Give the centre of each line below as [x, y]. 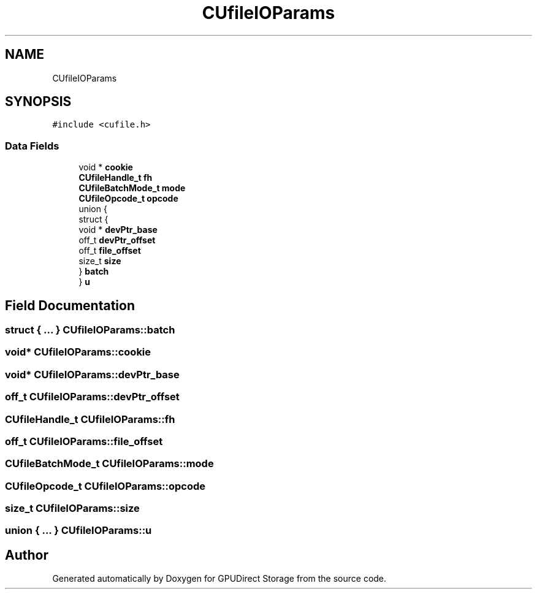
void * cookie [106, 167]
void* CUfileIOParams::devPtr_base [92, 374]
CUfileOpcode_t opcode [128, 199]
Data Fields [32, 146]
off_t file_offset [110, 251]
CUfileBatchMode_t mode [132, 188]
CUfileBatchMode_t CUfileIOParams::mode [109, 464]
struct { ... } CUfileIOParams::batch [90, 330]
